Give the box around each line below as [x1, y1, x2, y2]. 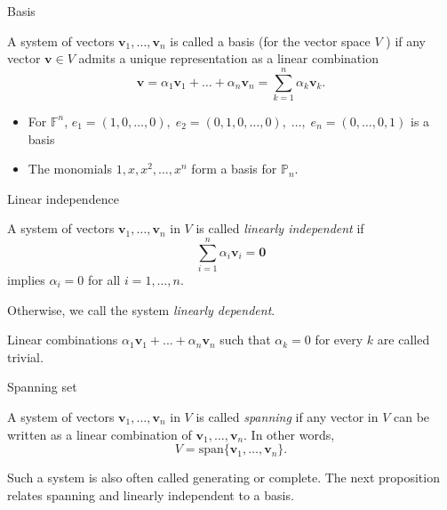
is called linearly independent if [196, 219, 364, 238]
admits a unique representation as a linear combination [78, 49, 379, 68]
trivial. [7, 347, 44, 366]
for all [87, 271, 121, 288]
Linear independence [7, 189, 119, 207]
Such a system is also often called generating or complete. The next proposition [7, 468, 440, 487]
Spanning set [7, 377, 77, 396]
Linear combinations [7, 330, 118, 349]
